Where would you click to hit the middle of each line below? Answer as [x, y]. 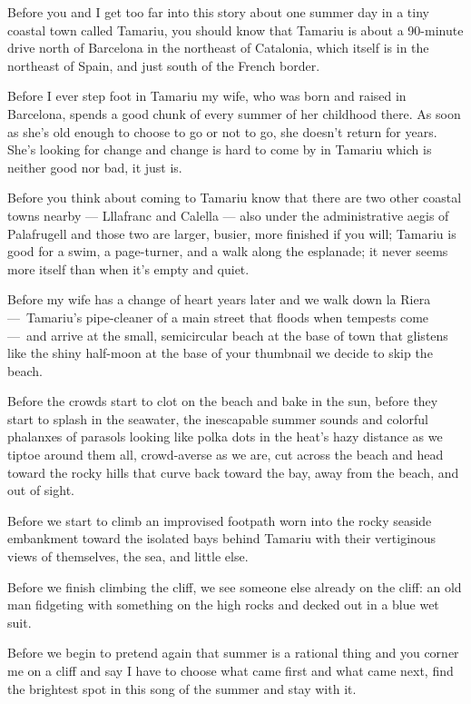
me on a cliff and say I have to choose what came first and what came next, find [231, 670]
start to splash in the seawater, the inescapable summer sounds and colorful [218, 418]
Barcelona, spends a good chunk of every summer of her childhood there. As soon [234, 113]
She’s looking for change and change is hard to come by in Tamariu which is [220, 149]
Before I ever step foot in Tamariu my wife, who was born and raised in [207, 96]
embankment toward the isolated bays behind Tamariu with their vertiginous [222, 538]
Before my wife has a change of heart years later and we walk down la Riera [219, 299]
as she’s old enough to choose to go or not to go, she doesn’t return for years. [222, 131]
